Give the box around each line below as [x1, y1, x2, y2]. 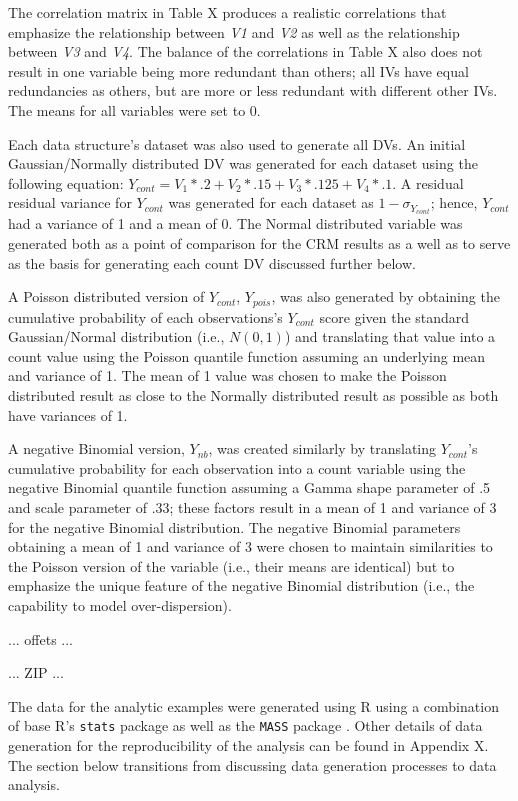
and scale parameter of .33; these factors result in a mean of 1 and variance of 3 [8, 497, 497, 518]
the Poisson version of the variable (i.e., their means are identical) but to [8, 555, 455, 576]
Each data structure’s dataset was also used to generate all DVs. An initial [8, 133, 466, 154]
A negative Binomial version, [8, 438, 185, 459]
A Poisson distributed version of [8, 286, 205, 307]
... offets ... [8, 628, 74, 649]
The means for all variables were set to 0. [8, 99, 261, 120]
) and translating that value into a [284, 326, 496, 347]
